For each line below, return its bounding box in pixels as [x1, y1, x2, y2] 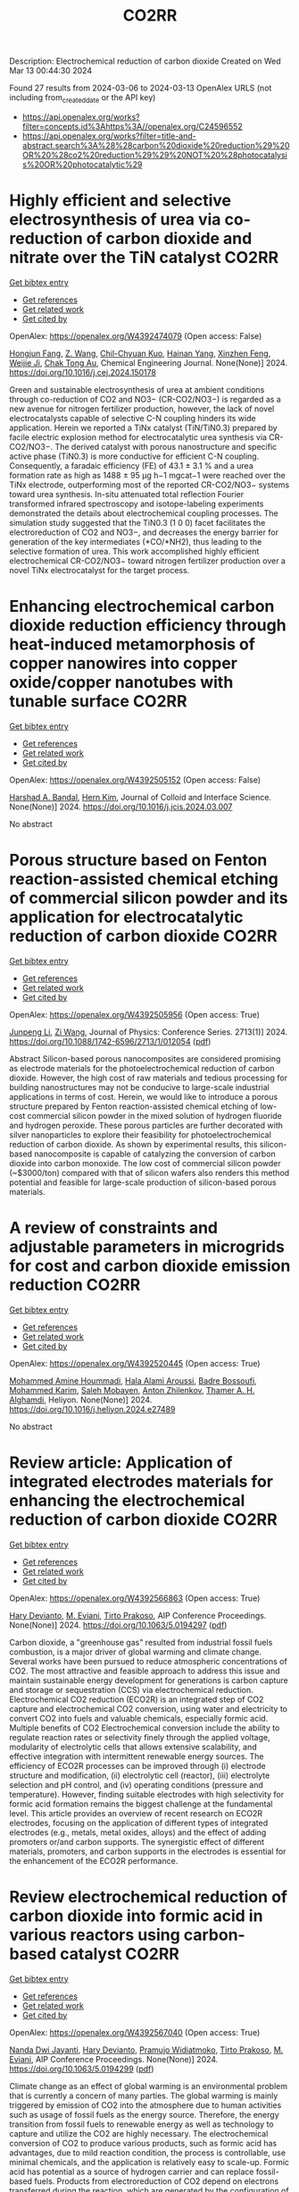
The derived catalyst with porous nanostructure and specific [54, 441, 278, 452]
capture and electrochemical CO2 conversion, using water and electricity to [9, 1703, 288, 1714]
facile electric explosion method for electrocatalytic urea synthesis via [9, 431, 268, 443]
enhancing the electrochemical [9, 1490, 245, 1511]
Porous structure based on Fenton [9, 851, 268, 870]
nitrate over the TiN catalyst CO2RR [9, 248, 279, 268]
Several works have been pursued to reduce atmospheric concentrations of [9, 1655, 287, 1666]
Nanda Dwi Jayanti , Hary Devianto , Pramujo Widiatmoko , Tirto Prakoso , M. [9, 2044, 284, 2055]
